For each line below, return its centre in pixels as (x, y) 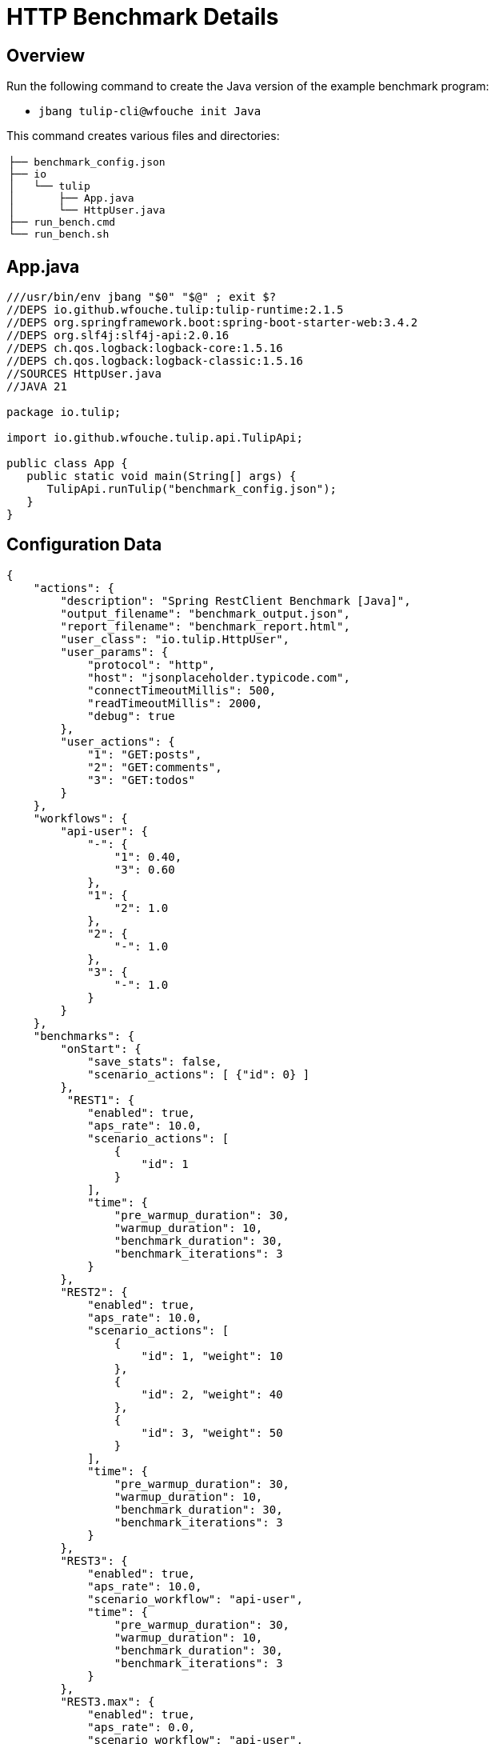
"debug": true (131, 716)
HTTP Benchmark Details (143, 17)
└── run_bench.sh (59, 234)
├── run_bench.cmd (62, 222)
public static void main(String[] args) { (162, 476)
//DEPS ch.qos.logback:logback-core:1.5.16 (145, 348)
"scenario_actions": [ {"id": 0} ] (199, 1074)
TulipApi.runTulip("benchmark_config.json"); (192, 489)
